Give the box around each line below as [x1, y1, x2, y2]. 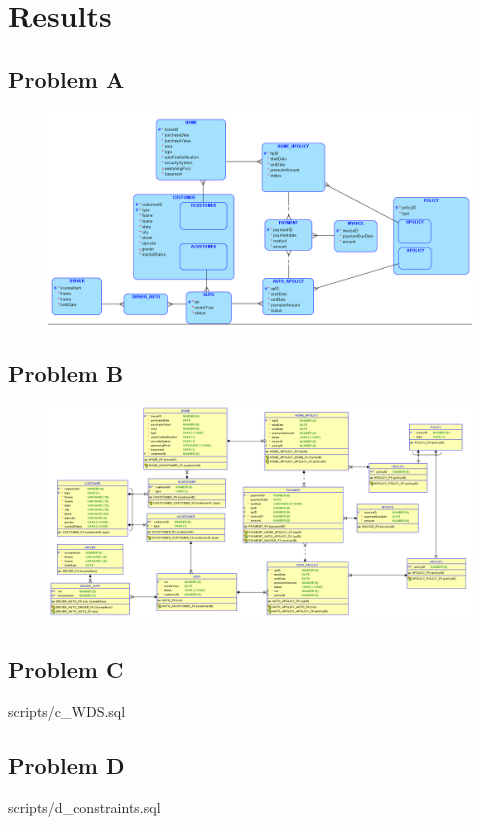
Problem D [8, 750, 125, 781]
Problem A [8, 63, 125, 94]
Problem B [8, 358, 124, 389]
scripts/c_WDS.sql [8, 701, 126, 722]
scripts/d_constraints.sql [8, 796, 161, 817]
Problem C [8, 654, 124, 685]
